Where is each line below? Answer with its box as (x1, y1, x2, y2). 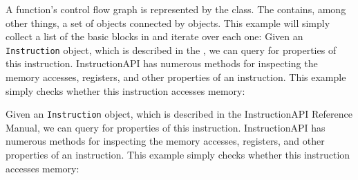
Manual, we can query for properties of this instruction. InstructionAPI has (6, 120, 326, 134)
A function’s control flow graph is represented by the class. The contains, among (6, 2, 346, 16)
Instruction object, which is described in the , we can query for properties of (6, 42, 337, 57)
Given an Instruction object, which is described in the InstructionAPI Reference (6, 107, 352, 121)
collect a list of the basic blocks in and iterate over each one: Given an (6, 29, 303, 44)
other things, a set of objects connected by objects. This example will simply (6, 15, 330, 30)
